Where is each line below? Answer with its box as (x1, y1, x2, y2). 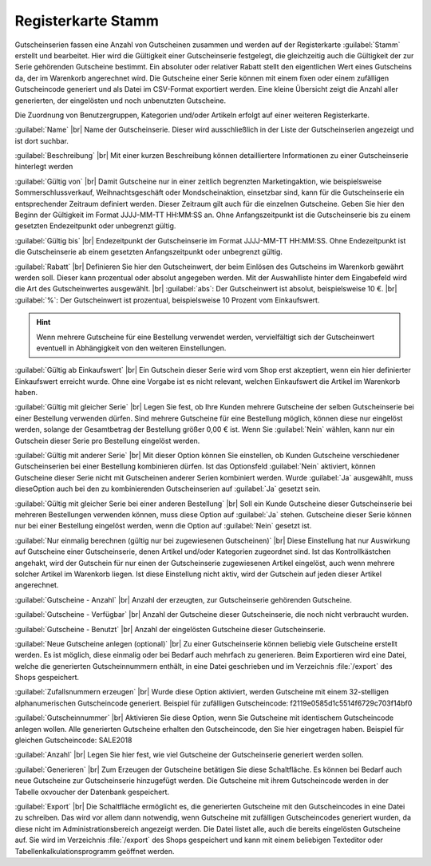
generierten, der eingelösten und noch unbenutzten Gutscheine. (14, 96, 227, 105)
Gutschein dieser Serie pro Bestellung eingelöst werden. (14, 436, 200, 445)
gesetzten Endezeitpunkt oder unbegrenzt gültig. (14, 221, 176, 231)
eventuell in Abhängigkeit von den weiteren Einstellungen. (36, 343, 227, 353)
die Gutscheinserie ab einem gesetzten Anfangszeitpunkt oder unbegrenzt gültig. (14, 247, 283, 257)
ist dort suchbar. (14, 136, 69, 145)
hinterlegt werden (14, 162, 73, 172)
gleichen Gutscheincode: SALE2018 (14, 735, 132, 745)
